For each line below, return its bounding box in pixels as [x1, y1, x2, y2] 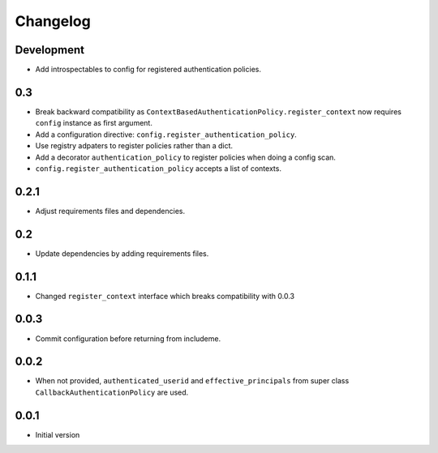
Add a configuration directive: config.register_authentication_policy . [35, 130, 298, 139]
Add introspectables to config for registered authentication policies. [35, 65, 261, 75]
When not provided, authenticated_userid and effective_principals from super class [35, 376, 350, 386]
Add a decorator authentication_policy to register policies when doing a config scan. [35, 152, 337, 162]
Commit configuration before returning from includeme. [35, 333, 221, 344]
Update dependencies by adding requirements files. [35, 248, 209, 259]
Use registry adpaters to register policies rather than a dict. [35, 141, 233, 151]
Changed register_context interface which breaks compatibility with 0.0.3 [35, 291, 295, 301]
